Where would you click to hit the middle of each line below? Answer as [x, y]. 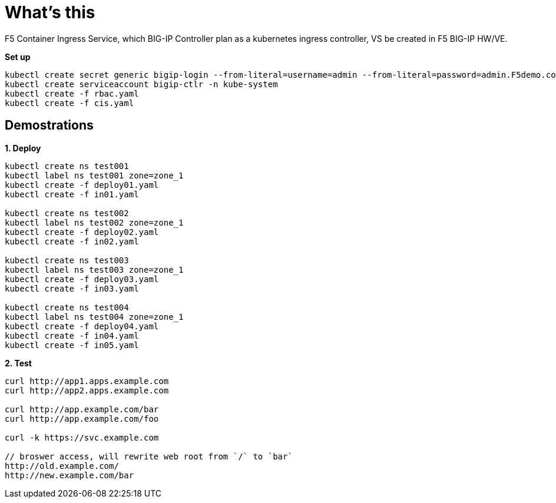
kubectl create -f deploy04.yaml [82, 326]
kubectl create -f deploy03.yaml [82, 279]
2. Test [18, 363]
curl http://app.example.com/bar [82, 409]
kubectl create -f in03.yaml [72, 288]
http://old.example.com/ [62, 466]
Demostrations [49, 125]
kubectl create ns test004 [67, 307]
